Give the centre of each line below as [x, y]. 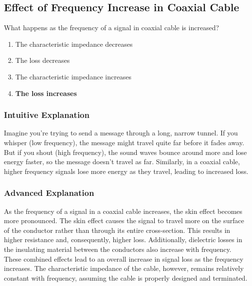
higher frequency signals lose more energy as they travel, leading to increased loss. [126, 171]
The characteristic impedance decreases [74, 44]
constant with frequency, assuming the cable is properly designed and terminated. [126, 277]
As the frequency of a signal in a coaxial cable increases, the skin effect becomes [123, 211]
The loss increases [46, 93]
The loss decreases [43, 60]
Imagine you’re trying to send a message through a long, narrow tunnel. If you [121, 133]
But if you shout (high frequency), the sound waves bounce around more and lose [126, 152]
